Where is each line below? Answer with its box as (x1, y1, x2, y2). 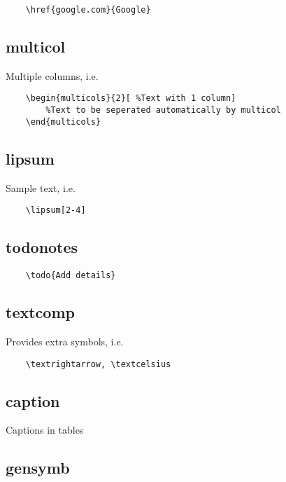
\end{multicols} (25, 116, 101, 127)
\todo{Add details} (25, 270, 116, 281)
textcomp (6, 301, 75, 323)
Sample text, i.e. (6, 180, 76, 195)
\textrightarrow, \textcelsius (25, 359, 171, 369)
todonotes (6, 236, 78, 258)
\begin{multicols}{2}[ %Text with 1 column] (25, 93, 236, 104)
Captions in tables (6, 422, 84, 437)
